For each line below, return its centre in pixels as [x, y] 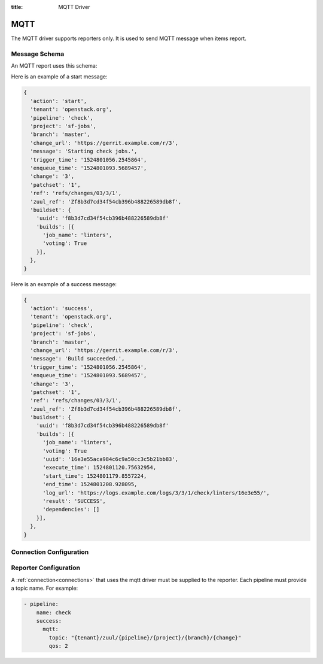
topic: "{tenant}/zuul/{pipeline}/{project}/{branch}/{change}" [145, 637]
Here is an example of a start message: [59, 77]
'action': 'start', [59, 101]
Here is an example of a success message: [64, 284]
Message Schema [38, 54]
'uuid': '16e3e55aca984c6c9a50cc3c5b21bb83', [111, 459]
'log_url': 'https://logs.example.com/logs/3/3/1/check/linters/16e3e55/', [156, 493]
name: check [54, 613]
